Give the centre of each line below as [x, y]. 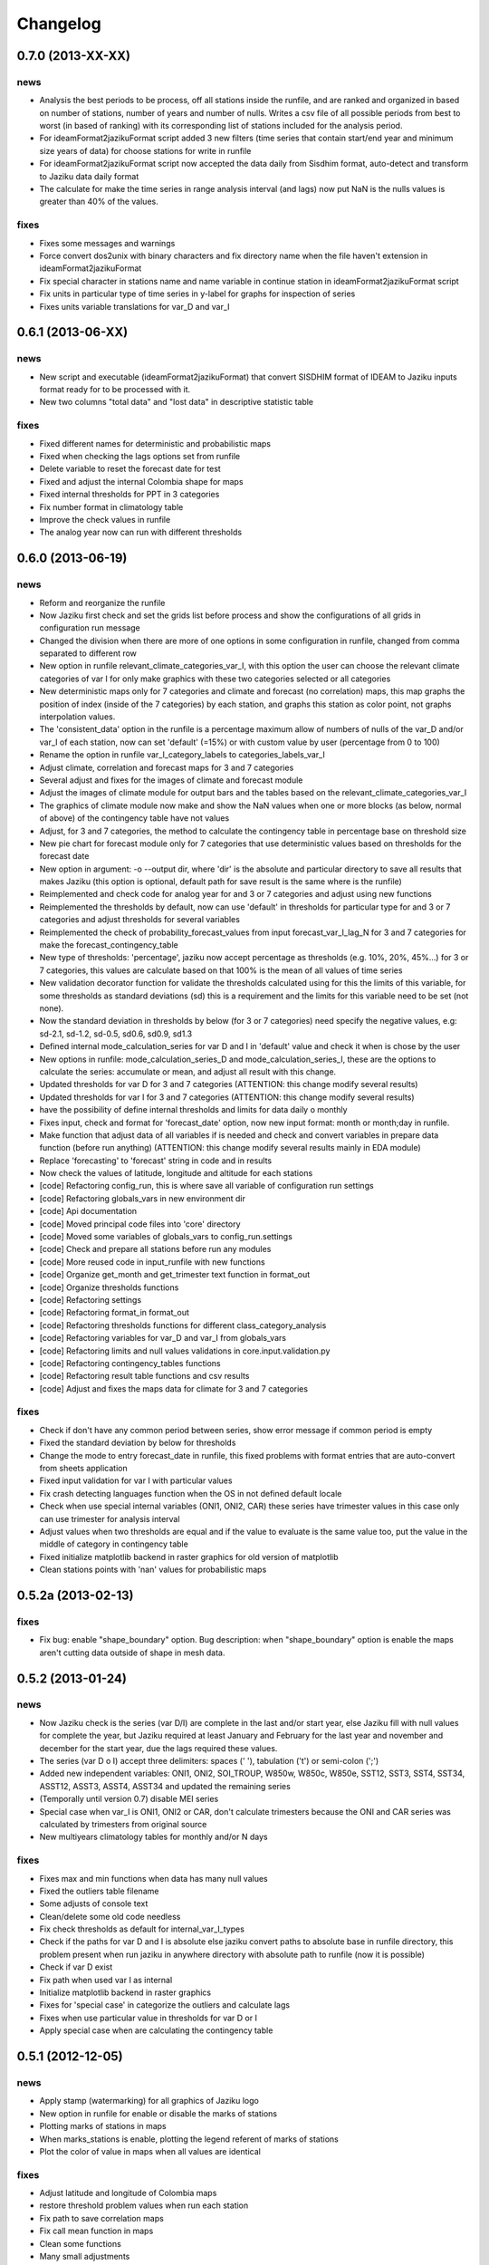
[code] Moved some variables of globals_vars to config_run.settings [166, 1237]
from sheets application [83, 1469]
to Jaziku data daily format [89, 176]
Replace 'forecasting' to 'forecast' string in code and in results [156, 1161]
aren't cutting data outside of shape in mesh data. [132, 1653]
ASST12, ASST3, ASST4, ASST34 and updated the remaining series [165, 1786]
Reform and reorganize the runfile [102, 602]
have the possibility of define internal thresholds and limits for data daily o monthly [193, 1110]
